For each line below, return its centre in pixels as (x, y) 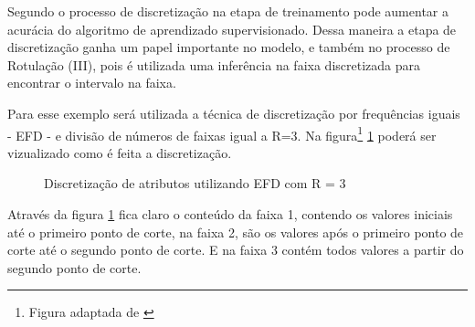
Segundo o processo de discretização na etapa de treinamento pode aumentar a (228, 11)
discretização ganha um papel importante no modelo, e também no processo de (229, 47)
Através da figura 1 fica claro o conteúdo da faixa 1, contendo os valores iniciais (230, 214)
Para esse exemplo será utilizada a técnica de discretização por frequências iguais (234, 113)
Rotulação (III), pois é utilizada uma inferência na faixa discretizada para (214, 64)
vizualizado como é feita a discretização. (120, 152)
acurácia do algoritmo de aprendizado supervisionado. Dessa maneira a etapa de (232, 29)
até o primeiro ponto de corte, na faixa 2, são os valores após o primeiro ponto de (236, 232)
